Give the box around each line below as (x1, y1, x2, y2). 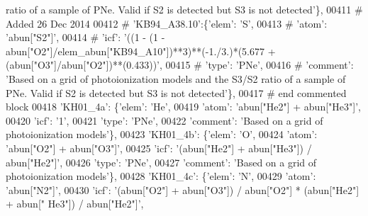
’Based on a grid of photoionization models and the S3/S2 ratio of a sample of (6, 71, 346, 86)
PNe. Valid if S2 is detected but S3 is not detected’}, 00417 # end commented (6, 85, 347, 100)
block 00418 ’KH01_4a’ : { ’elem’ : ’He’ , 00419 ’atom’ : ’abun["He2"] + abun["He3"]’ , (6, 99, 361, 114)
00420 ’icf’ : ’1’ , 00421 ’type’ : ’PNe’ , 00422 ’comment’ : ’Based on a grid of (6, 113, 323, 127)
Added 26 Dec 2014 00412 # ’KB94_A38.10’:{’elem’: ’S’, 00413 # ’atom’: (6, 16, 328, 30)
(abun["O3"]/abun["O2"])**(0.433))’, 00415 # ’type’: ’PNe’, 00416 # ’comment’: (6, 57, 354, 72)
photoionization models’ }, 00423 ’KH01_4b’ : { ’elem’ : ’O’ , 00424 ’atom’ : (6, 127, 318, 142)
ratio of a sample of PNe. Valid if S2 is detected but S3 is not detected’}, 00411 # (6, 2, 363, 16)
